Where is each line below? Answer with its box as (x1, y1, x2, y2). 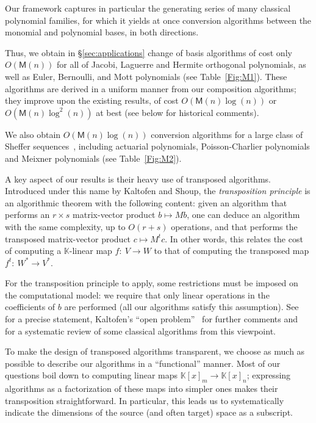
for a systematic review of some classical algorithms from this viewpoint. (5, 324, 276, 337)
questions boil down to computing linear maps (5, 369, 178, 381)
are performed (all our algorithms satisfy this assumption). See (64, 300, 299, 313)
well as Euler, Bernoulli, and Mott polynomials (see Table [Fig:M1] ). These (5, 70, 287, 82)
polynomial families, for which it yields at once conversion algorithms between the (5, 13, 312, 26)
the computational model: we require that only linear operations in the (5, 288, 270, 301)
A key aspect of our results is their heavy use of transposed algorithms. (5, 172, 271, 185)
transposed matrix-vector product (5, 232, 131, 245)
